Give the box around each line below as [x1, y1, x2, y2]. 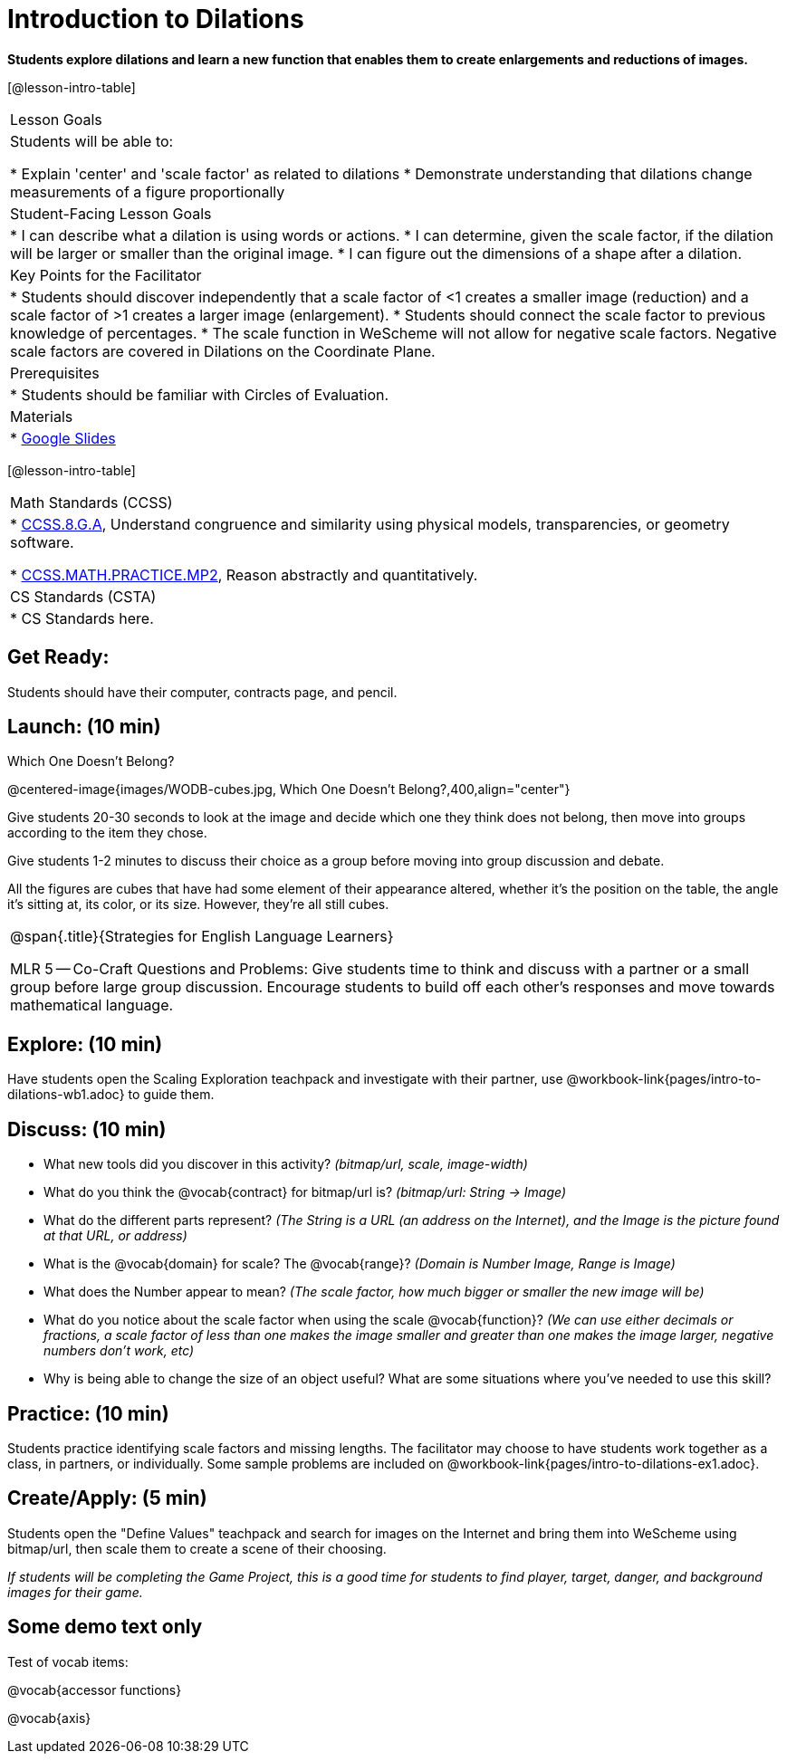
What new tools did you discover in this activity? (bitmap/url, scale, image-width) [43, 1156, 528, 1172]
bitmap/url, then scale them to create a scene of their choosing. [7, 1540, 387, 1556]
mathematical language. [10, 996, 174, 1015]
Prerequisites [10, 363, 100, 382]
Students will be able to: [10, 131, 174, 150]
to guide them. [128, 1086, 215, 1103]
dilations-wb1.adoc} [7, 1086, 125, 1103]
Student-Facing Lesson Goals [10, 204, 212, 223]
